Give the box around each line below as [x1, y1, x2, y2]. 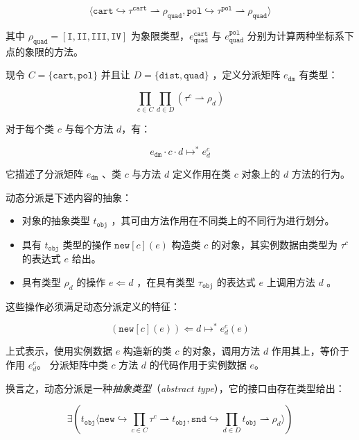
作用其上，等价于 [271, 344, 349, 358]
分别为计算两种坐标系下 [247, 28, 354, 42]
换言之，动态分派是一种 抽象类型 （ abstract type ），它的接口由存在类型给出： [6, 380, 345, 395]
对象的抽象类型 [21, 213, 90, 228]
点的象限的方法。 [6, 44, 83, 58]
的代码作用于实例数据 [149, 357, 247, 371]
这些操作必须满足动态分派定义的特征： [6, 298, 180, 313]
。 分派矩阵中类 [37, 357, 108, 371]
